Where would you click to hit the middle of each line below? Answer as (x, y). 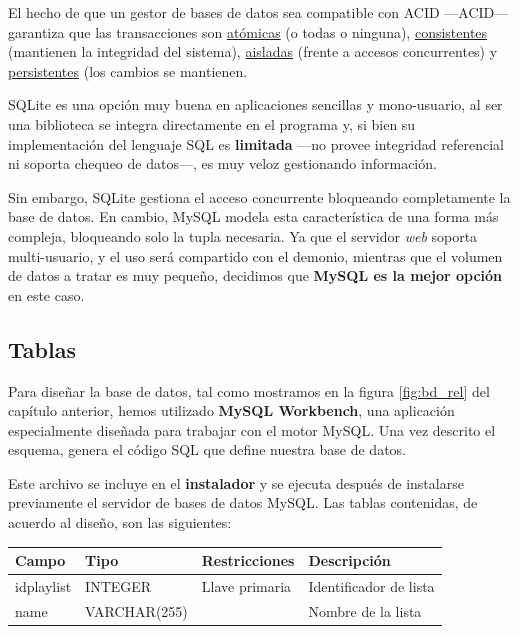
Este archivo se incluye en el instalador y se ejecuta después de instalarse (236, 482)
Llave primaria (246, 586)
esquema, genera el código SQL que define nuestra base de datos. (207, 449)
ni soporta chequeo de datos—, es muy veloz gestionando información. (222, 163)
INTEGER (118, 586)
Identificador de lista (371, 586)
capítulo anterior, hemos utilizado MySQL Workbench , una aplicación (231, 410)
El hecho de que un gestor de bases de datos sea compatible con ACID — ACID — (258, 12)
